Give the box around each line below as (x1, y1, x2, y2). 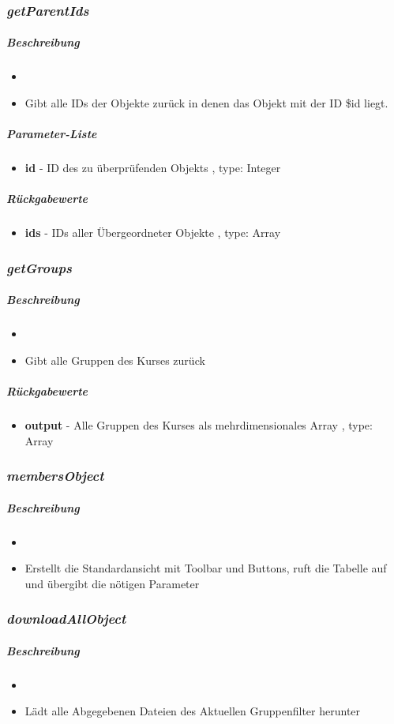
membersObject (6, 466, 104, 486)
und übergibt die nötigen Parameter (24, 575, 200, 591)
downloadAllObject (6, 609, 126, 628)
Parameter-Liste (6, 126, 97, 142)
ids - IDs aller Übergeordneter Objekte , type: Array (24, 224, 281, 241)
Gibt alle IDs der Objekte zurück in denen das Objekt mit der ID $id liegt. (24, 95, 388, 111)
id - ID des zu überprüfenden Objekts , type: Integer (24, 159, 281, 176)
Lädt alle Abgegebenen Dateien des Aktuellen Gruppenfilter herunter (24, 703, 361, 719)
